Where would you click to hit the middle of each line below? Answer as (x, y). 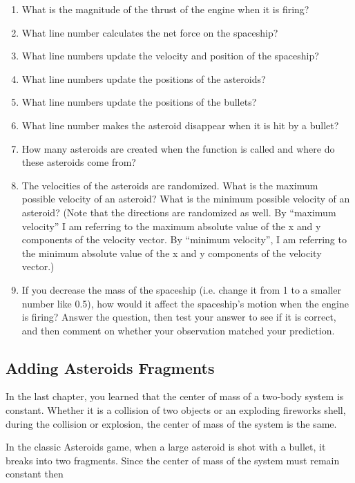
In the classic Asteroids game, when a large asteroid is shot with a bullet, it (166, 447)
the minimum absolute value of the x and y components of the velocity (172, 253)
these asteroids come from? (79, 162)
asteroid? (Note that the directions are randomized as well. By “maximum (179, 212)
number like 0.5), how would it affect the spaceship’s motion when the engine (185, 303)
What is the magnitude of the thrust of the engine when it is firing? (165, 9)
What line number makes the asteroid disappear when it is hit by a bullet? (180, 125)
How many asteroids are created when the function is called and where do (178, 148)
